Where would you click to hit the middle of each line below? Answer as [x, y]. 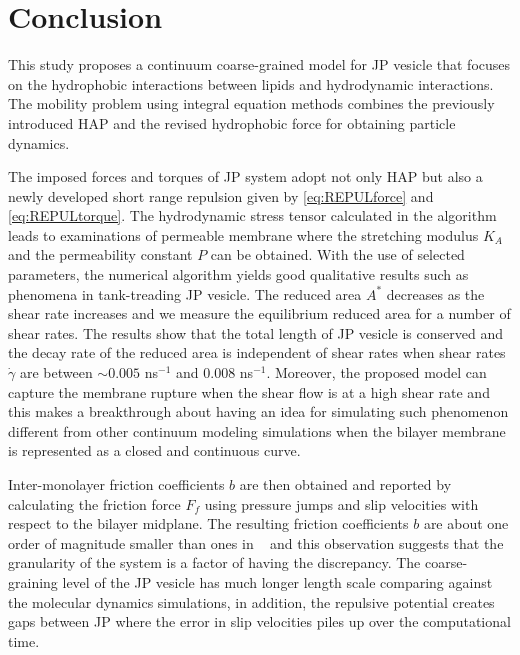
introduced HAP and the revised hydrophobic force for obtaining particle [232, 122]
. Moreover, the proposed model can [376, 372]
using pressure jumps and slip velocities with [341, 503]
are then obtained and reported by [345, 484]
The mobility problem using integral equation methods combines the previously [251, 103]
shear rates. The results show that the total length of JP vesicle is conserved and [255, 332]
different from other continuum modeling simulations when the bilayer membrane [257, 430]
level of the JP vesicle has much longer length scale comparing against [277, 581]
